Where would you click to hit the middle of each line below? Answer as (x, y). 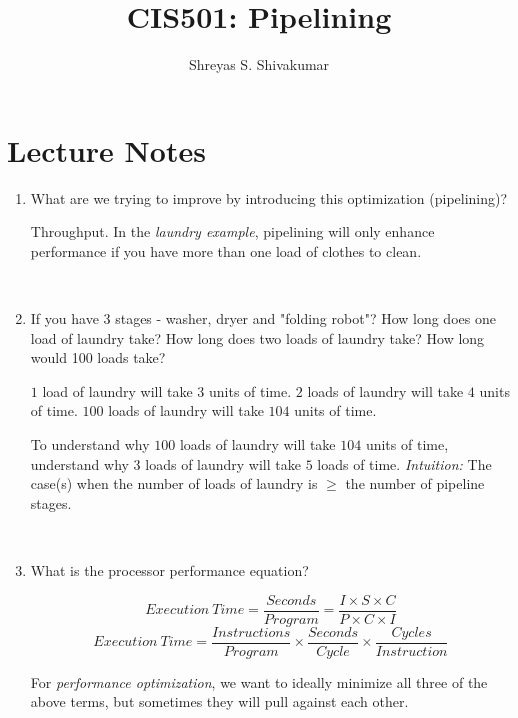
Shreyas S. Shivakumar (259, 64)
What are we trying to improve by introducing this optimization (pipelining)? (269, 197)
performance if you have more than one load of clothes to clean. (226, 250)
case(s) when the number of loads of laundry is (174, 483)
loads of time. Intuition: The (404, 463)
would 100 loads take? (98, 357)
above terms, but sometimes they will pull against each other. (219, 701)
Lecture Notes (106, 149)
